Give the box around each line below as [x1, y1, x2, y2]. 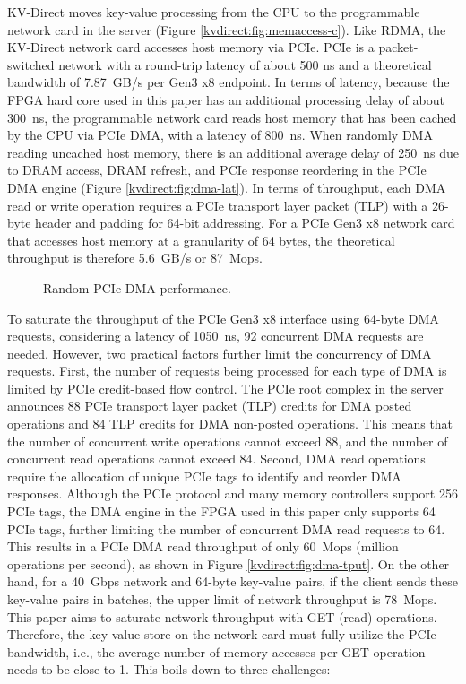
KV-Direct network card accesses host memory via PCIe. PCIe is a [7, 38, 375, 56]
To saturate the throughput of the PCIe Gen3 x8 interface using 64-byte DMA [7, 308, 439, 327]
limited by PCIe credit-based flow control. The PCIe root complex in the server [7, 378, 444, 397]
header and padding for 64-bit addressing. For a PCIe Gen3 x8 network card [35, 213, 455, 232]
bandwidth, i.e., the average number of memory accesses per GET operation [7, 642, 426, 661]
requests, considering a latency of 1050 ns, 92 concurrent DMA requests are [7, 326, 424, 345]
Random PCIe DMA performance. [43, 278, 231, 297]
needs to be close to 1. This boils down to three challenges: [7, 660, 331, 679]
